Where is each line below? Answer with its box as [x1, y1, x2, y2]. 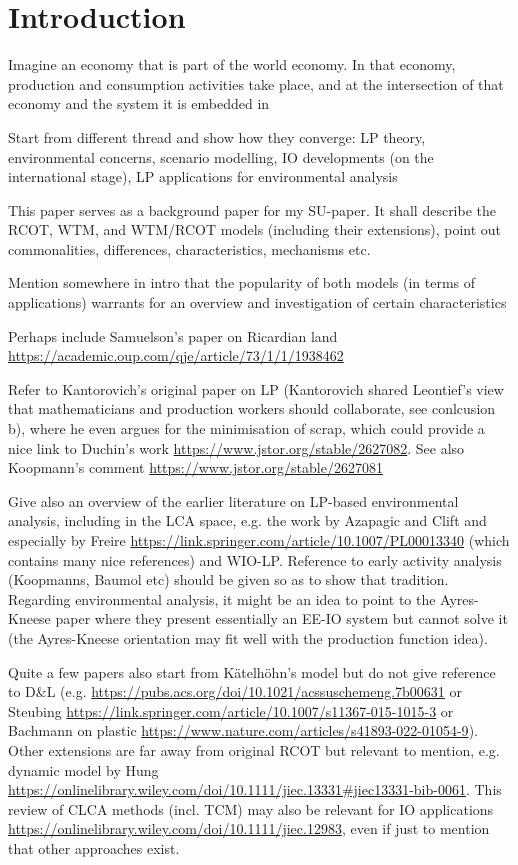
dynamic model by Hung [8, 759, 159, 780]
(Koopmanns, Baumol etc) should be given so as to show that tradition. [8, 569, 449, 590]
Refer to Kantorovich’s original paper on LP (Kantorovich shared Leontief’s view [8, 378, 504, 399]
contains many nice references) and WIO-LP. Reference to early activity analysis [8, 549, 502, 570]
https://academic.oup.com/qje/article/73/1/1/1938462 [8, 345, 344, 366]
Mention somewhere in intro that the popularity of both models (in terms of [8, 272, 476, 293]
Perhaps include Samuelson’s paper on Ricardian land [8, 325, 338, 346]
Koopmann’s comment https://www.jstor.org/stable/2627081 [8, 457, 383, 478]
